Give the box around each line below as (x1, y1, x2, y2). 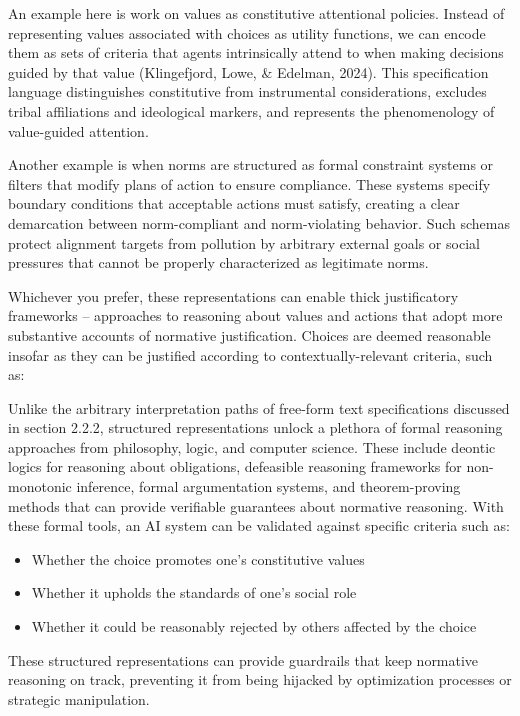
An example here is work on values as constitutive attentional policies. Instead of (8, 3, 505, 23)
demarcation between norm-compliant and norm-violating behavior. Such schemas (8, 212, 510, 233)
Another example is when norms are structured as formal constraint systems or (8, 154, 494, 175)
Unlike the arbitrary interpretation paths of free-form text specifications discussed (8, 397, 510, 418)
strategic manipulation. (8, 688, 150, 709)
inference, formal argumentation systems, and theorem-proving (76, 476, 461, 497)
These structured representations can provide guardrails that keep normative (8, 649, 479, 670)
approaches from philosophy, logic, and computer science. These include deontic (8, 436, 496, 457)
